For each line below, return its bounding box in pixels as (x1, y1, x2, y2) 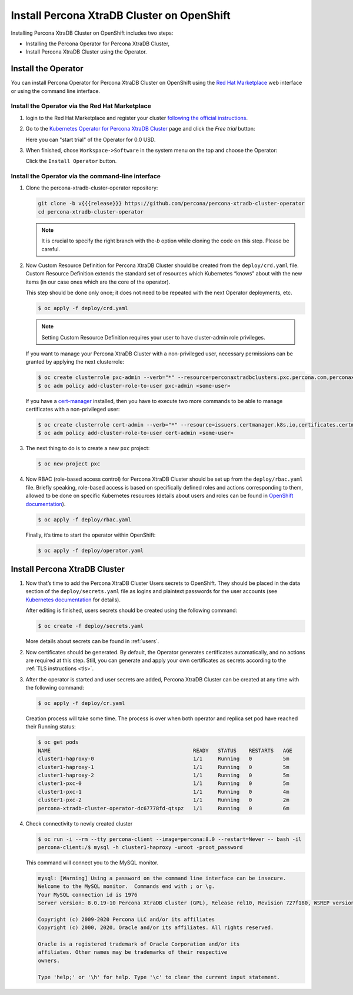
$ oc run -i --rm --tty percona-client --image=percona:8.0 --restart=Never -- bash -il (38, 836, 302, 843)
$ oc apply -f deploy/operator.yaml (38, 547, 144, 554)
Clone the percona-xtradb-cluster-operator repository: (25, 184, 158, 191)
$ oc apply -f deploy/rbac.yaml (38, 516, 132, 523)
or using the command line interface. (11, 87, 100, 94)
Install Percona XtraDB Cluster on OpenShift (11, 9, 231, 22)
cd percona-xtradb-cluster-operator (38, 208, 144, 215)
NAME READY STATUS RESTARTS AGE (38, 747, 292, 754)
